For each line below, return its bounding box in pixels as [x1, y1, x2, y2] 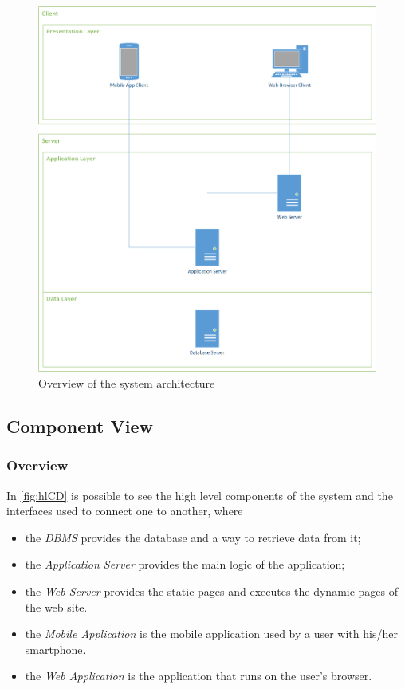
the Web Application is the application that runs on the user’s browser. [25, 667, 372, 684]
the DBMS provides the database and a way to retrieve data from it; [25, 529, 361, 545]
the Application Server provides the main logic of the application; [25, 556, 345, 573]
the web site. [25, 598, 88, 615]
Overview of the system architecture [38, 375, 215, 392]
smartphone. [25, 640, 86, 657]
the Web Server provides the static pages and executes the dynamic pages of [25, 583, 399, 600]
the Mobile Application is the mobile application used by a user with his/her [25, 625, 398, 642]
